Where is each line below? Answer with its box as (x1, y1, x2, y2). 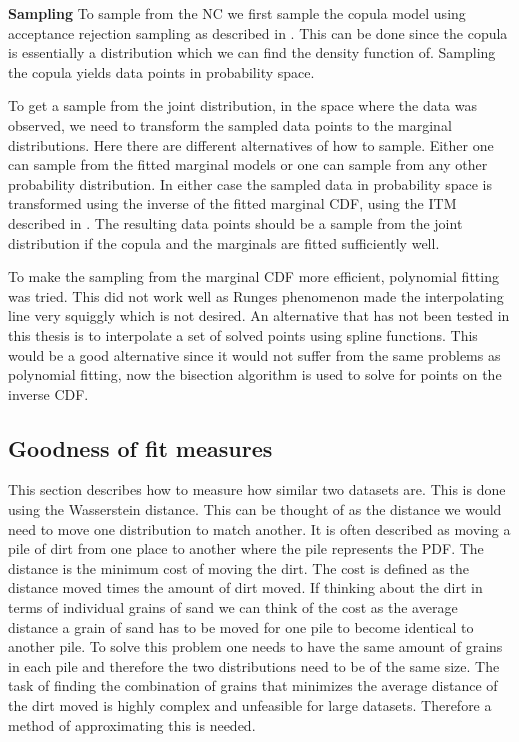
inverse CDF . (8, 383, 89, 404)
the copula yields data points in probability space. (8, 61, 315, 82)
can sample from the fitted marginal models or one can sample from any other (8, 154, 488, 175)
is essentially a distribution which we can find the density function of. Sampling (8, 42, 496, 63)
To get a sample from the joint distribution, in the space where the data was (8, 95, 478, 116)
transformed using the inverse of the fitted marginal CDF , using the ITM (8, 193, 457, 214)
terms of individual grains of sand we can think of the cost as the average (8, 597, 458, 618)
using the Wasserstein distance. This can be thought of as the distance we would (8, 499, 502, 520)
